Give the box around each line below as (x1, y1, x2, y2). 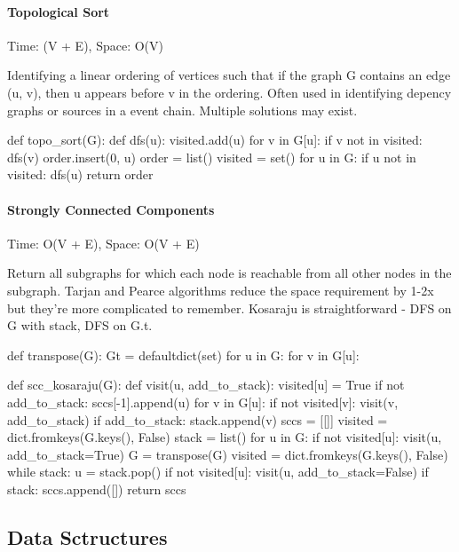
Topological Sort (7, 2, 110, 20)
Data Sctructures (7, 523, 168, 550)
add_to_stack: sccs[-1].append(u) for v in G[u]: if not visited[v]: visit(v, (7, 392, 399, 411)
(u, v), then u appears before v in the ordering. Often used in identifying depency (7, 83, 452, 101)
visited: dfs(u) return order (7, 165, 154, 184)
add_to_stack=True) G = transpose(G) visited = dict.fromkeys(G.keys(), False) (7, 445, 448, 463)
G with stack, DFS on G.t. (7, 316, 153, 335)
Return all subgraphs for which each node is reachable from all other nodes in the (7, 264, 452, 282)
